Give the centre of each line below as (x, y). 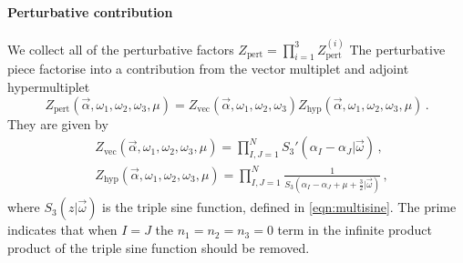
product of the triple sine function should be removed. (159, 247)
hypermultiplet (49, 86)
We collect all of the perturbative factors (121, 49)
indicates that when (62, 230)
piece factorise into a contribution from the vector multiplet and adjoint (208, 69)
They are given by (58, 123)
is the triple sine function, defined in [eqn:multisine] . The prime (279, 207)
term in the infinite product (355, 230)
